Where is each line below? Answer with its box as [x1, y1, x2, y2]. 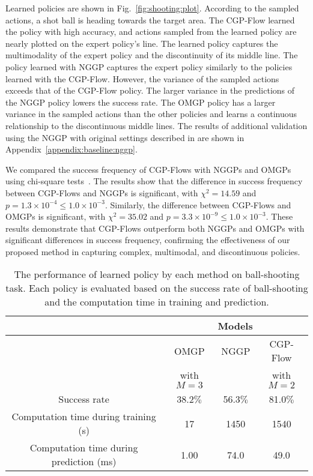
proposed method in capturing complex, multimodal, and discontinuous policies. [5, 245, 300, 258]
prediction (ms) [51, 454, 117, 469]
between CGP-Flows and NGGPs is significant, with [5, 186, 198, 199]
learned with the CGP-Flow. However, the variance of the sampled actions [5, 72, 279, 85]
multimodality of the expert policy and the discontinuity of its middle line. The [5, 49, 298, 61]
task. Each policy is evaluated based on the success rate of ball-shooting [5, 281, 308, 295]
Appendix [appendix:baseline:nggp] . [5, 143, 138, 155]
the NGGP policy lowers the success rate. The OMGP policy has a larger [5, 95, 276, 108]
